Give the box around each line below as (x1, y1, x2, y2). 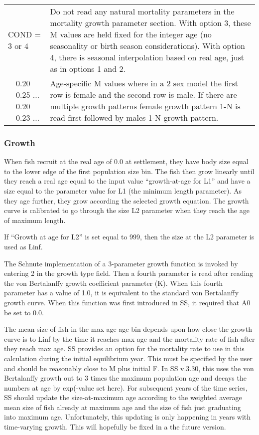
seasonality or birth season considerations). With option (50, 40, 245, 51)
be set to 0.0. (4, 307, 44, 317)
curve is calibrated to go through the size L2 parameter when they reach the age (4, 205, 250, 216)
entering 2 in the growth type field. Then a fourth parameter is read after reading (4, 268, 254, 278)
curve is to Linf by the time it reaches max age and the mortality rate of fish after (4, 333, 255, 344)
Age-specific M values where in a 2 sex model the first (50, 77, 238, 89)
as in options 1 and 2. (50, 63, 126, 74)
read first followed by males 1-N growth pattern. (50, 112, 219, 123)
